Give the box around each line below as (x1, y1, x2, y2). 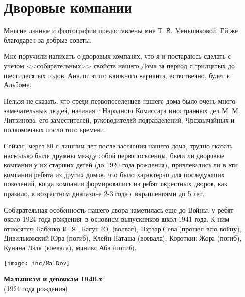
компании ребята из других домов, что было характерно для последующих (4, 169, 225, 179)
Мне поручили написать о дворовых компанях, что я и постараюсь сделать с (4, 51, 231, 61)
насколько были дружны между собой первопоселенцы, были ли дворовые (4, 150, 225, 160)
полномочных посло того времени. (4, 124, 106, 134)
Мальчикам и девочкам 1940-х (4, 274, 103, 284)
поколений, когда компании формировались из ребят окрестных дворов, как (4, 179, 228, 189)
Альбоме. (4, 80, 32, 90)
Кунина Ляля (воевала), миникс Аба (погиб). (4, 243, 137, 252)
